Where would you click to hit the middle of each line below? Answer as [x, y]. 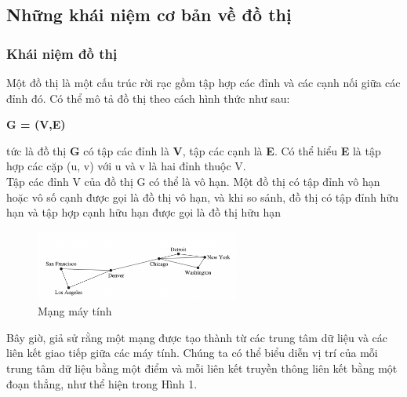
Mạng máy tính [75, 311]
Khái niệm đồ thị [62, 53]
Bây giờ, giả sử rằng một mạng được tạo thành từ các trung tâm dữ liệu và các [197, 337]
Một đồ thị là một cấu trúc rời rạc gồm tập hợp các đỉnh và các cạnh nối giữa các [203, 82]
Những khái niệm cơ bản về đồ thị [149, 15]
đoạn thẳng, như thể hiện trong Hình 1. [102, 383]
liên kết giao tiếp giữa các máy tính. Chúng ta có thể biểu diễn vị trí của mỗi [192, 353]
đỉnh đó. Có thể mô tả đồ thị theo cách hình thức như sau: [148, 98]
